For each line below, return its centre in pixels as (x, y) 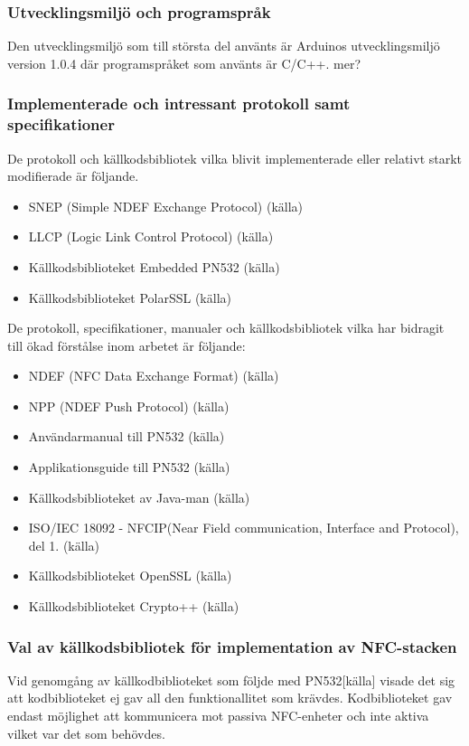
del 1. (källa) (64, 545)
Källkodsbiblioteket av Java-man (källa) (139, 497)
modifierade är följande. (73, 176)
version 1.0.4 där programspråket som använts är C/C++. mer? (184, 63)
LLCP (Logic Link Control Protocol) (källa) (151, 236)
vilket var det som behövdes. (86, 733)
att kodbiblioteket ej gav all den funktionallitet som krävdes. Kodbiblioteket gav (230, 698)
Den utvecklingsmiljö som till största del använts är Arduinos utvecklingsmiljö (224, 46)
